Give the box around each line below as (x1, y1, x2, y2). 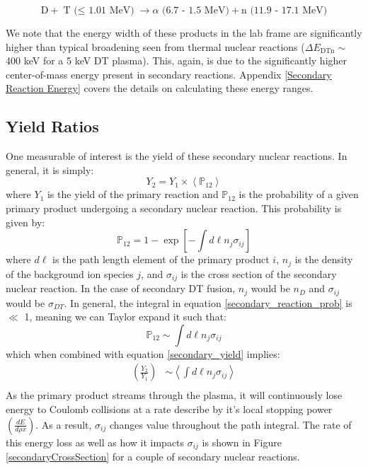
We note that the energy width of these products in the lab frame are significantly (6, 25, 362, 40)
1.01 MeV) (88, 6, 134, 16)
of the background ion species (6, 266, 134, 281)
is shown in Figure (202, 434, 282, 449)
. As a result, (35, 417, 92, 432)
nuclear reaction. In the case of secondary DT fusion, (6, 281, 236, 296)
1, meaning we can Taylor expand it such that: (24, 309, 226, 324)
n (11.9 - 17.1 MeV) (241, 6, 328, 16)
